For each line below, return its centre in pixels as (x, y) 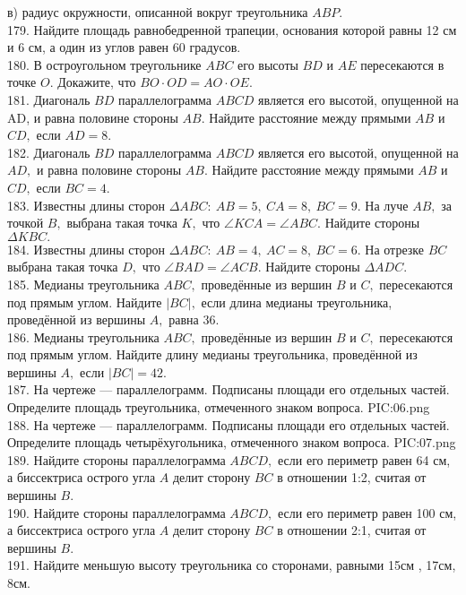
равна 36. (194, 319)
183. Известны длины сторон (86, 205)
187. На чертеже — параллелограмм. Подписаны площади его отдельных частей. (229, 389)
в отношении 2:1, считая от (352, 530)
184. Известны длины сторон (86, 249)
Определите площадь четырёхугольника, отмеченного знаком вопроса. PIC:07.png (232, 442)
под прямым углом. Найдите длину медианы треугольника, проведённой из (212, 354)
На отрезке (394, 249)
